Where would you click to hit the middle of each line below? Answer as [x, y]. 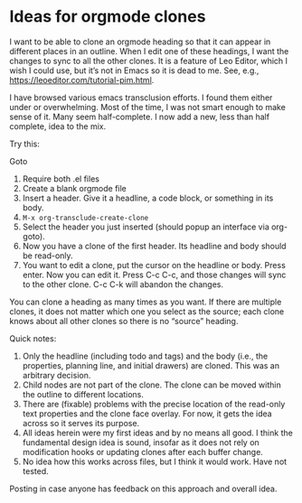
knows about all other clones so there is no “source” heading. [124, 321]
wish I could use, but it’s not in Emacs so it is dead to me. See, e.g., [134, 70]
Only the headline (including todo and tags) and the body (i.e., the [145, 356]
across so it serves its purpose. [81, 423]
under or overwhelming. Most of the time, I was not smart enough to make [148, 107]
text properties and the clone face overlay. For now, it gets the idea [147, 414]
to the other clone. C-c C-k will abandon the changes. [123, 284]
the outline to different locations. [83, 394]
